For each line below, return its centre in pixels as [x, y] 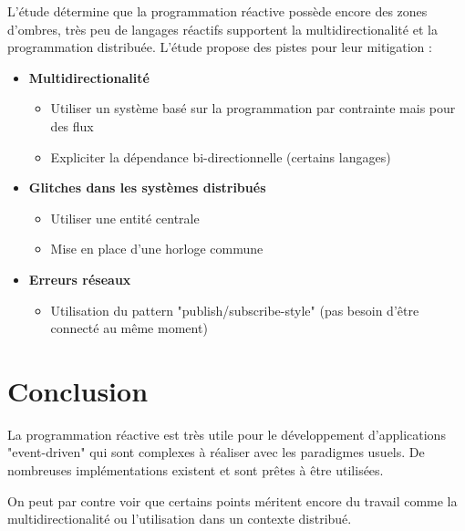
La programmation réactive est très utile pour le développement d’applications [227, 434]
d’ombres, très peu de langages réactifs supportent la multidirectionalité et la [222, 29]
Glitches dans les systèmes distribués [147, 187]
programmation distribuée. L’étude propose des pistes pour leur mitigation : [220, 47]
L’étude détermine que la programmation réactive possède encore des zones [217, 11]
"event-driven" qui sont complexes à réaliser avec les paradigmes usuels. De [216, 452]
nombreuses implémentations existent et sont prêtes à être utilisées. [196, 470]
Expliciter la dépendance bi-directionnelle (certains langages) [221, 156]
